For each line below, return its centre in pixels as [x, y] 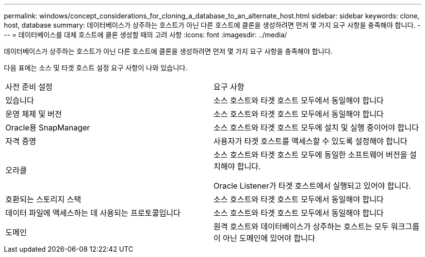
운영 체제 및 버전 [34, 114]
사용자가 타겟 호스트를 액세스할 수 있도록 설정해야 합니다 [311, 141]
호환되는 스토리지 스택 [43, 199]
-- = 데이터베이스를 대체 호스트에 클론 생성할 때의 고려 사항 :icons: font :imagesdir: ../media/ [146, 35]
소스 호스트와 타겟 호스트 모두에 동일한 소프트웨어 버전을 [311, 155]
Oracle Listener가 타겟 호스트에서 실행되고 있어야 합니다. [312, 186]
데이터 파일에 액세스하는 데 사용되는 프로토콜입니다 [93, 213]
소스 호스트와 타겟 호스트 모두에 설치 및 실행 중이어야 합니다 [316, 128]
